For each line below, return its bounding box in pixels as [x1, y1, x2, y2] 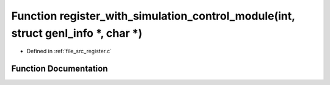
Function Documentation [11, 64, 108, 74]
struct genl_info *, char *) [11, 26, 143, 40]
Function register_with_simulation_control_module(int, [11, 9, 295, 23]
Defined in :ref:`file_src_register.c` [26, 48, 112, 55]
